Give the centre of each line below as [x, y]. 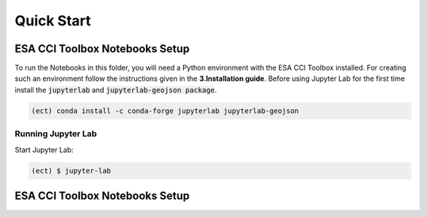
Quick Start [53, 21]
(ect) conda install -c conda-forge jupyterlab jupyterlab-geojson [165, 110]
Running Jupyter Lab [56, 134]
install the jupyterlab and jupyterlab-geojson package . [116, 89]
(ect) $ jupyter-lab [71, 171]
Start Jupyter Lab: [44, 150]
